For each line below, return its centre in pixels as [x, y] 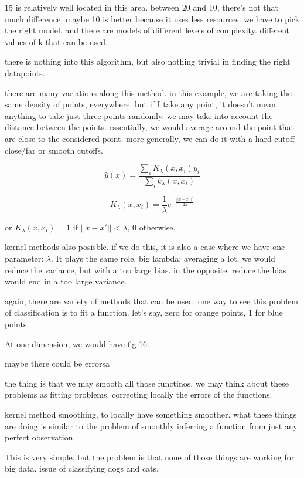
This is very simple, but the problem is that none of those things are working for [150, 457]
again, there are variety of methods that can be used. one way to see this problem [151, 301]
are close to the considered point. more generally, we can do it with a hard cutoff [150, 138]
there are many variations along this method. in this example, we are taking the [148, 92]
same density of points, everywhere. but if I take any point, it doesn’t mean [140, 104]
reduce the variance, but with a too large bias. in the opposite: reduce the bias [146, 269]
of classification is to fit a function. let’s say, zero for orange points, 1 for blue [144, 312]
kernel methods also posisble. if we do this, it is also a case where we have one [145, 247]
